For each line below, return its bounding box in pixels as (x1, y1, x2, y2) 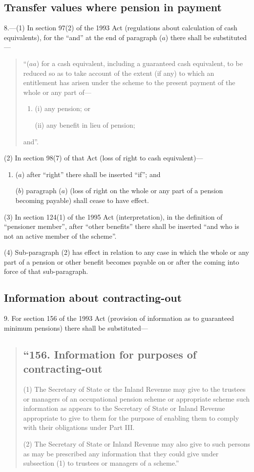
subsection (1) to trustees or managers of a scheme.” (23, 458, 179, 468)
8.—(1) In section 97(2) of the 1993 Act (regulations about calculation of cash (4, 22, 237, 33)
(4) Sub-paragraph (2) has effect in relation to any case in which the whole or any (4, 247, 249, 257)
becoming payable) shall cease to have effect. (15, 195, 149, 205)
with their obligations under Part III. (23, 422, 135, 432)
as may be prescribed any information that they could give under (23, 448, 219, 458)
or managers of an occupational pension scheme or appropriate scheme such (23, 393, 250, 404)
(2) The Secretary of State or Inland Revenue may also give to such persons (23, 439, 250, 449)
